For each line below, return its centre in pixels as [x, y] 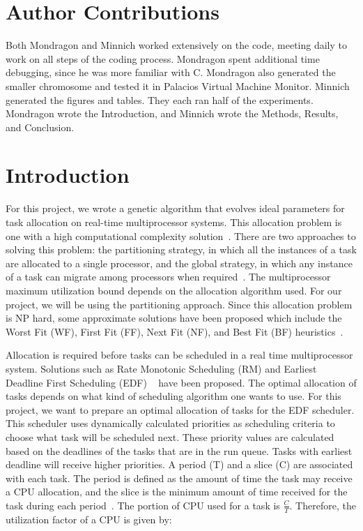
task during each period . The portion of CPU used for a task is [143, 505]
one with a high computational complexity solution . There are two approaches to [181, 235]
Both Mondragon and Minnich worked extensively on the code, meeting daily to [176, 45]
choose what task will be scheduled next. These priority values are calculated [170, 436]
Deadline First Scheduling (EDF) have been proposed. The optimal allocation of [181, 382]
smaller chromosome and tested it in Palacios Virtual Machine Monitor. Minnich [178, 85]
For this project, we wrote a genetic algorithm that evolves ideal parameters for [175, 208]
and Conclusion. [40, 127]
